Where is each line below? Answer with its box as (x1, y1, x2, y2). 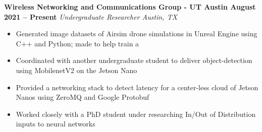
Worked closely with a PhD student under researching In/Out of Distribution (16, 108, 256, 119)
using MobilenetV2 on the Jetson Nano (16, 64, 137, 75)
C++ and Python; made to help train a (16, 38, 139, 48)
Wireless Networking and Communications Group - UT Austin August (4, 2, 256, 12)
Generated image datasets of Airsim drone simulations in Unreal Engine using (16, 28, 257, 39)
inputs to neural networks (16, 118, 95, 129)
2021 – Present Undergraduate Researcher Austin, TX (4, 11, 178, 22)
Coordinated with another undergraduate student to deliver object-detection (16, 55, 252, 65)
